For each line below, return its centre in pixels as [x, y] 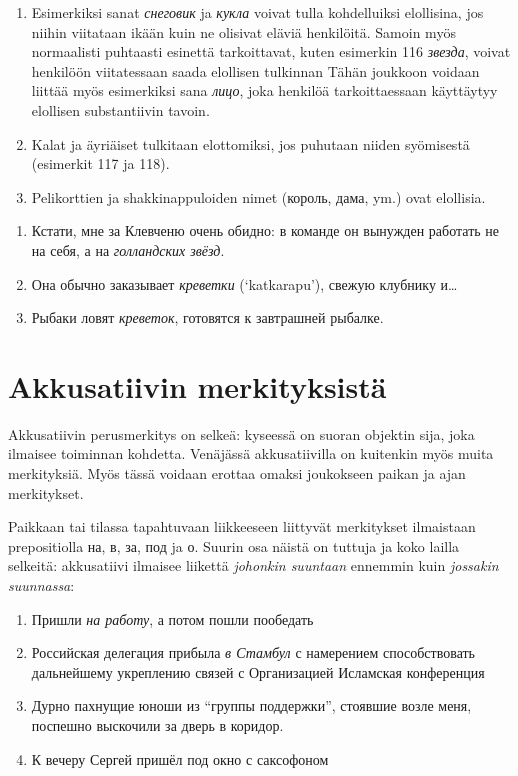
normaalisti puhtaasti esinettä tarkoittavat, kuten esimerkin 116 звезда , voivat [271, 51]
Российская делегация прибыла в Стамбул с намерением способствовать [253, 652]
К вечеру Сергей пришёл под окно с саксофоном [180, 758]
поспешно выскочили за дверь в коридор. [157, 724]
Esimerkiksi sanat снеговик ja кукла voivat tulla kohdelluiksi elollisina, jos [257, 12]
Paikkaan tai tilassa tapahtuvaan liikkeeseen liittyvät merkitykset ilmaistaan [242, 526]
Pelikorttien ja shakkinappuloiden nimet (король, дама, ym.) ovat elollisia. [258, 196]
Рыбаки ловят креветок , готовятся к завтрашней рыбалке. [207, 317]
